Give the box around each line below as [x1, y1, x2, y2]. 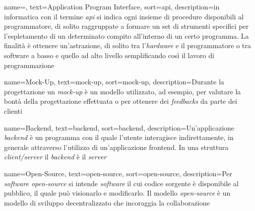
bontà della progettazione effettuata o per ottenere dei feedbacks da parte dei [4, 96, 237, 106]
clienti [4, 105, 22, 116]
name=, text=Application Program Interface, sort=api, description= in [4, 1, 220, 11]
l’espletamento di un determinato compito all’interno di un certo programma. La [4, 30, 249, 41]
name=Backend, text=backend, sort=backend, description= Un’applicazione [4, 122, 235, 133]
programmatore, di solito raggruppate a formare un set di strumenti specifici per [4, 21, 249, 31]
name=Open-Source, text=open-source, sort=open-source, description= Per [4, 168, 233, 178]
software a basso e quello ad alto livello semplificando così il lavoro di [4, 50, 214, 60]
